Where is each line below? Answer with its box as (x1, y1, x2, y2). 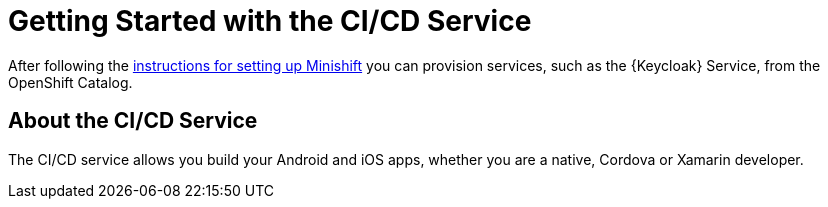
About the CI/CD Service (8, 108, 258, 134)
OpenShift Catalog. (8, 73, 133, 91)
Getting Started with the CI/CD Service (8, 4, 532, 38)
